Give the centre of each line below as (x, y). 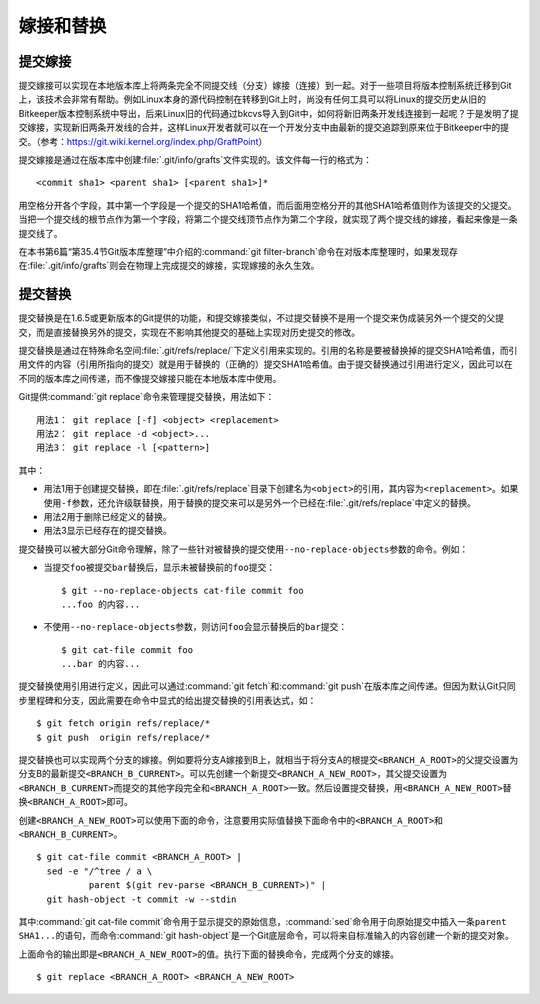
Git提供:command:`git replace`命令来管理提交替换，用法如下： (146, 397)
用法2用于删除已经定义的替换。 (107, 516)
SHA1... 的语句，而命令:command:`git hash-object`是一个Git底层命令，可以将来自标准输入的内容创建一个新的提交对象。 (266, 936)
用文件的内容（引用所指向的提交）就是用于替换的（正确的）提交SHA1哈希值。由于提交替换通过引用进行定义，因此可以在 (266, 364)
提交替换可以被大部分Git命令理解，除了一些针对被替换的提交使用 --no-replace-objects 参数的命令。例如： (243, 549)
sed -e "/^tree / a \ (99, 871)
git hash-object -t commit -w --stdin (141, 899)
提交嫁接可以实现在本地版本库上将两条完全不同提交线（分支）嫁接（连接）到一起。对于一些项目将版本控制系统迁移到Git (265, 86)
